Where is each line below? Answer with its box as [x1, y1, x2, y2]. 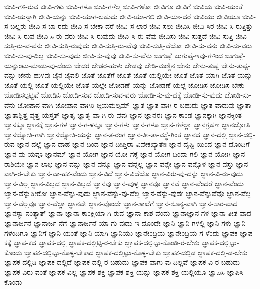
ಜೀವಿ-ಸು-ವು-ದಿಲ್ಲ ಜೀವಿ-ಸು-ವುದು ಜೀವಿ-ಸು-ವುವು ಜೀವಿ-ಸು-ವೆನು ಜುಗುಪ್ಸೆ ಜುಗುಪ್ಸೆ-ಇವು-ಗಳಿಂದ [4, 50, 223, 60]
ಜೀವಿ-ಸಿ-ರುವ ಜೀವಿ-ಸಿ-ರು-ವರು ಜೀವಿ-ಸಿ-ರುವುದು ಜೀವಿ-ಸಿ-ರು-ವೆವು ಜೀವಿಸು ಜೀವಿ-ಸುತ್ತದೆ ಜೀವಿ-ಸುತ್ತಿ [4, 30, 233, 41]
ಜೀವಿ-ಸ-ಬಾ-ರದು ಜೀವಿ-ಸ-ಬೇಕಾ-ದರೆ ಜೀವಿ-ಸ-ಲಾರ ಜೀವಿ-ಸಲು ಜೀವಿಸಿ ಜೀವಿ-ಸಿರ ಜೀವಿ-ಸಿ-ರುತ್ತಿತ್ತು [28, 21, 253, 31]
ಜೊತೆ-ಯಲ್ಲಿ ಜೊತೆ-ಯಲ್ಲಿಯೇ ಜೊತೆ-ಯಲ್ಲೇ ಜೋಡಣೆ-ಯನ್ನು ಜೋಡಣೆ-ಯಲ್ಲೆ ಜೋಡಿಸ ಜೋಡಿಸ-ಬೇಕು [4, 79, 245, 90]
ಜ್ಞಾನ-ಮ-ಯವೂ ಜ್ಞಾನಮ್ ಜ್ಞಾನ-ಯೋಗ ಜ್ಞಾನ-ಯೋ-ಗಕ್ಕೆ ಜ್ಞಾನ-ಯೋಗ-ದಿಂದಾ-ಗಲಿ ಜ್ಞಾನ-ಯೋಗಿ [4, 148, 231, 159]
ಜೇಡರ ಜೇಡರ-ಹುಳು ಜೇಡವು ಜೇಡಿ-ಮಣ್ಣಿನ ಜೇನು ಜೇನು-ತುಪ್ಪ [74, 60, 219, 70]
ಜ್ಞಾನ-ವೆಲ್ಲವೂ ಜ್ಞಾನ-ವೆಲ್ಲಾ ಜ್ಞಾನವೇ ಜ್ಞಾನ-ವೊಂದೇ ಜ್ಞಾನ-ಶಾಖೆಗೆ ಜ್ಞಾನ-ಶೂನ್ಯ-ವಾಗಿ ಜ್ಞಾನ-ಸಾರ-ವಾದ [4, 198, 238, 208]
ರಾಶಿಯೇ [4, 158, 24, 169]
